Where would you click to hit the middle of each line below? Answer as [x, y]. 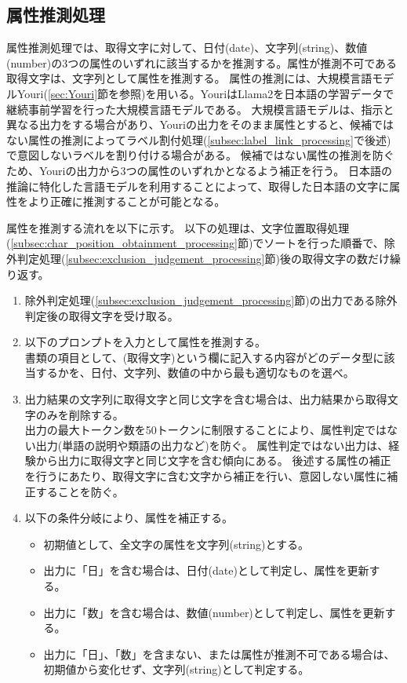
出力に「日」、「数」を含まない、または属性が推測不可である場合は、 [219, 654]
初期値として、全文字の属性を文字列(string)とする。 [176, 544]
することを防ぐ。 [80, 491]
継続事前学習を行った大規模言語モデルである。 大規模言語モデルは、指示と [200, 109]
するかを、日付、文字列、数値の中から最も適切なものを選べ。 [195, 373]
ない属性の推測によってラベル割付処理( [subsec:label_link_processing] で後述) [199, 139]
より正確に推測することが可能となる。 [127, 201]
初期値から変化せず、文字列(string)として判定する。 [176, 669]
